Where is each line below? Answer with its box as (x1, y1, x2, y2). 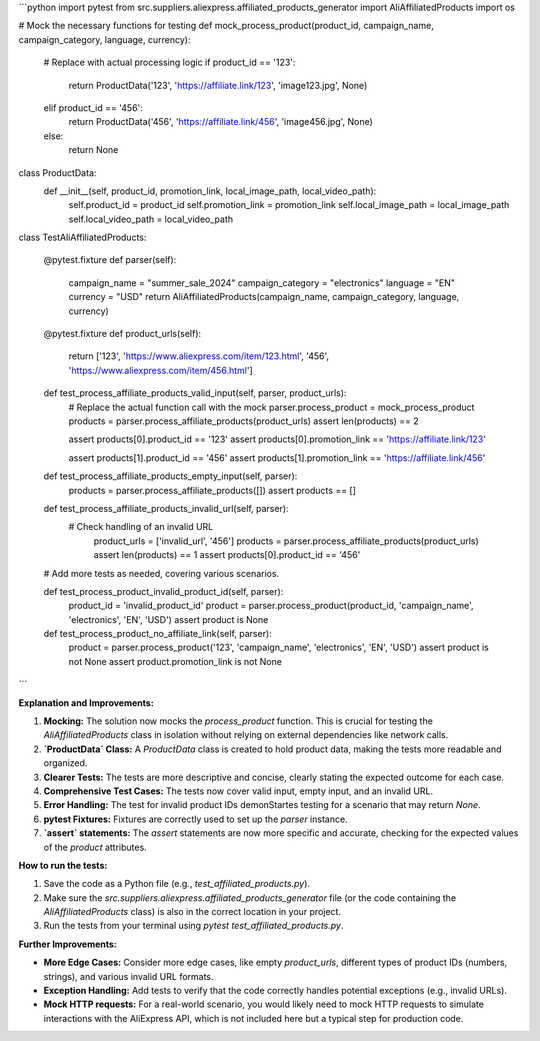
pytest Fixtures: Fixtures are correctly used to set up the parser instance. (43, 813, 349, 825)
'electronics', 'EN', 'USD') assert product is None (68, 613, 269, 625)
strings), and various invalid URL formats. (43, 970, 214, 982)
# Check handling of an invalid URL (68, 521, 214, 533)
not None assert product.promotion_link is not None (68, 655, 282, 667)
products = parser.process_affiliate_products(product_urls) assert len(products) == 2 (68, 415, 419, 427)
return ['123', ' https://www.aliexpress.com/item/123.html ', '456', (68, 350, 330, 362)
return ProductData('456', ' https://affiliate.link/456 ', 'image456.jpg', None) (68, 116, 374, 128)
